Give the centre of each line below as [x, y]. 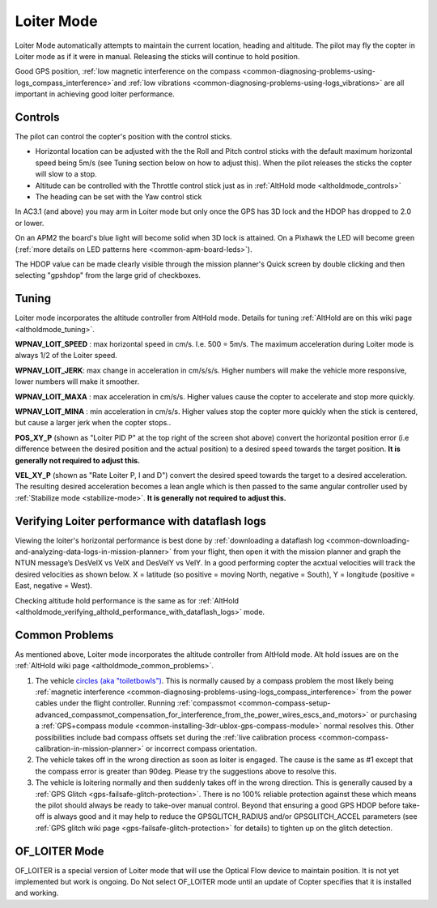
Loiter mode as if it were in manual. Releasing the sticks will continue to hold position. [157, 56]
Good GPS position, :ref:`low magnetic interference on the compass [128, 71]
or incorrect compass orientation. [202, 748]
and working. [37, 893]
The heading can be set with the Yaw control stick [119, 196]
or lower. [30, 223]
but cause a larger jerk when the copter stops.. [93, 423]
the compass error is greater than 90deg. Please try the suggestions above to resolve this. [186, 771]
